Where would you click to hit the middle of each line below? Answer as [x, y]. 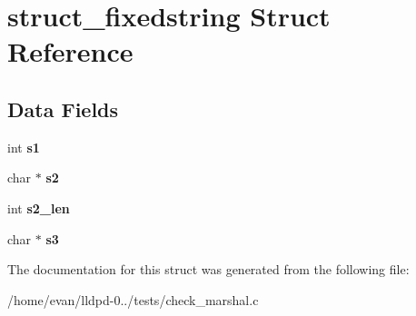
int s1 [24, 147]
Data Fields [63, 109]
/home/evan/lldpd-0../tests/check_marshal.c [133, 299]
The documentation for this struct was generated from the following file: [208, 269]
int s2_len [39, 207]
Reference [70, 51]
